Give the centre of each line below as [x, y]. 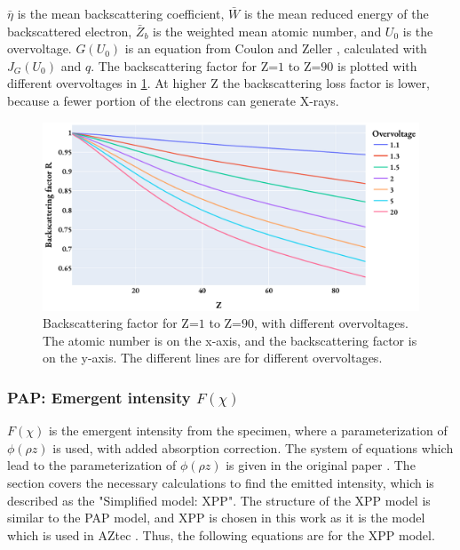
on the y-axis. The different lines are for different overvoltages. [213, 358]
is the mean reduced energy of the [336, 13]
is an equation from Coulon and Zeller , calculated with [276, 48]
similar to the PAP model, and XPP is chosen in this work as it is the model [216, 518]
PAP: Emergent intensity [99, 397]
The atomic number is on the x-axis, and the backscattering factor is [230, 340]
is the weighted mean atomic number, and [267, 31]
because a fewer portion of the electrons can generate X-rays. [173, 100]
